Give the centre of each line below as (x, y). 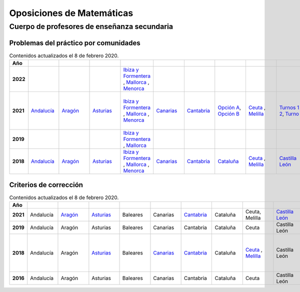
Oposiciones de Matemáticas (71, 13)
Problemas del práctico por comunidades (75, 43)
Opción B (228, 114)
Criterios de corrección (46, 185)
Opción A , (229, 107)
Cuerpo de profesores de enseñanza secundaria (91, 26)
